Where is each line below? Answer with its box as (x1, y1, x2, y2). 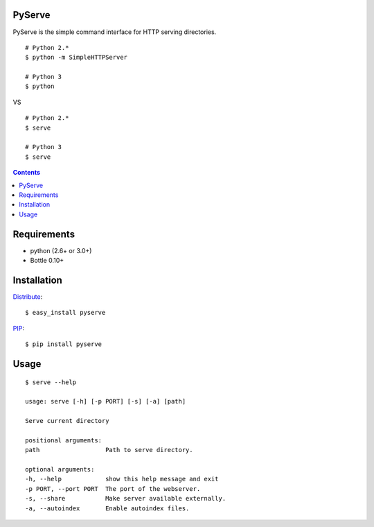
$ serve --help (25, 378, 77, 386)
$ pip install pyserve (25, 340, 103, 348)
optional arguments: (25, 465, 95, 474)
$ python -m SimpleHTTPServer (25, 53, 128, 62)
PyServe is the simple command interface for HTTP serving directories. (12, 28, 217, 36)
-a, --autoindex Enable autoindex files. (25, 504, 190, 512)
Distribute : (12, 292, 43, 301)
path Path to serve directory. (25, 446, 193, 454)
